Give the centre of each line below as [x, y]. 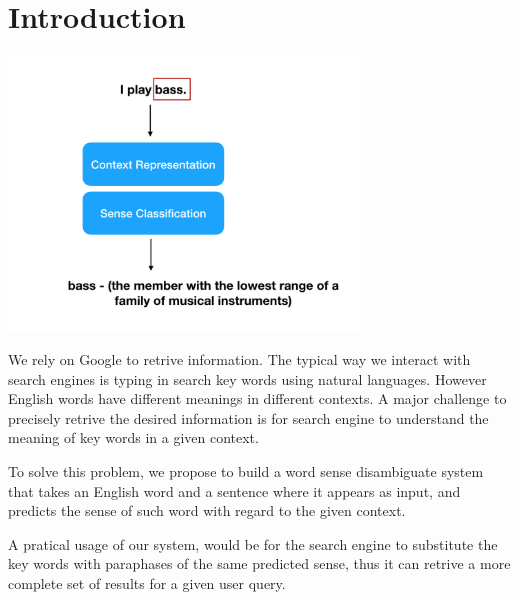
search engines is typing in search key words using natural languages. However [247, 378]
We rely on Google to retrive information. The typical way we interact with [239, 359]
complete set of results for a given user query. [147, 582]
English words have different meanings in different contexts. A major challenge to [257, 398]
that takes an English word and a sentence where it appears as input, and [234, 490]
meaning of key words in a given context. [133, 437]
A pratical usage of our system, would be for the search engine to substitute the [253, 543]
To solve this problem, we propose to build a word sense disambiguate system [246, 470]
